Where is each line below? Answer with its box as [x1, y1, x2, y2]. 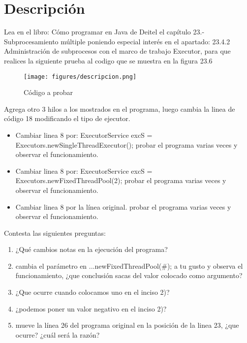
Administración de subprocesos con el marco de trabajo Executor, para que [4, 46, 231, 56]
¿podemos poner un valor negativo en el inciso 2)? [15, 303, 167, 313]
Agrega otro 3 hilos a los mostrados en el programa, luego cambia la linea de [4, 103, 235, 114]
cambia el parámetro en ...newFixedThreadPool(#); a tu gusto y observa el [15, 260, 243, 271]
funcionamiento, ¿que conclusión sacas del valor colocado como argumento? [15, 270, 243, 281]
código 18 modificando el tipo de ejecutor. [4, 113, 130, 124]
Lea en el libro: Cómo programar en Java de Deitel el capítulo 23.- [4, 27, 205, 37]
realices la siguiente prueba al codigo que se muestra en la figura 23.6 [4, 55, 213, 65]
